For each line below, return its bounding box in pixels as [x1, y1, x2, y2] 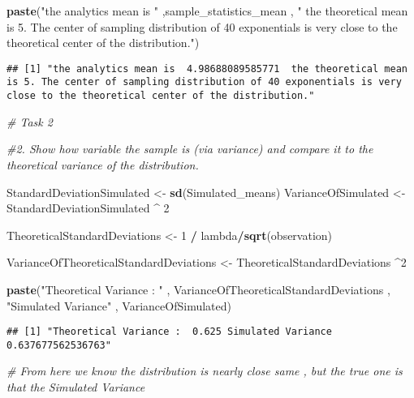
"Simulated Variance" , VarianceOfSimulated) [6, 297, 231, 314]
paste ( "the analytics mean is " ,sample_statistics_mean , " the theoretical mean [6, 2, 408, 19]
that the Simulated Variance [6, 379, 145, 395]
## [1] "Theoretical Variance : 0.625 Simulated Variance [6, 326, 332, 338]
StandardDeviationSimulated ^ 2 [6, 199, 170, 216]
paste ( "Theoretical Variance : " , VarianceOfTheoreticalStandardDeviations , [6, 280, 390, 297]
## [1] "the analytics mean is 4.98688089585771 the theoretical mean [6, 62, 408, 75]
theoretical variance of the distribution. [6, 156, 199, 173]
